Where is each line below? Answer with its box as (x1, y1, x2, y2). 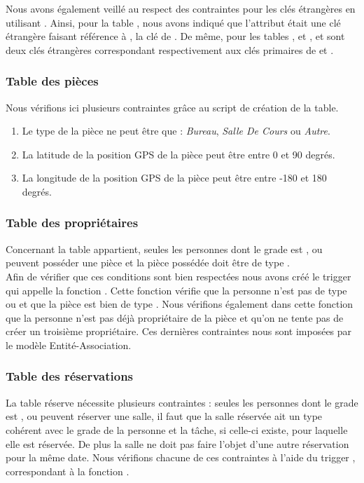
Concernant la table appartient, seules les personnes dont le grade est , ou (6, 241, 323, 256)
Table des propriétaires (6, 214, 139, 231)
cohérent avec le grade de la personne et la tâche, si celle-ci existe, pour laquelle (6, 422, 348, 437)
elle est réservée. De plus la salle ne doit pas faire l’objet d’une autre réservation (6, 436, 349, 451)
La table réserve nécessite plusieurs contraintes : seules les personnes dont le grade (6, 395, 358, 409)
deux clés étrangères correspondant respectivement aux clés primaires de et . (6, 42, 334, 57)
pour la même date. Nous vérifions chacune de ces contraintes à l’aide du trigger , (6, 450, 356, 465)
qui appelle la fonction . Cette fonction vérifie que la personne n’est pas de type (6, 283, 347, 297)
